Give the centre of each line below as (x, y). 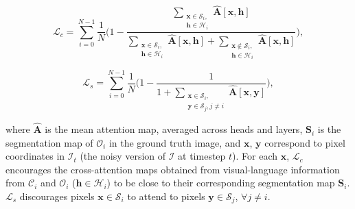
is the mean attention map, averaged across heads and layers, (174, 129)
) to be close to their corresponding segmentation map (221, 183)
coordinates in (35, 156)
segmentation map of (49, 142)
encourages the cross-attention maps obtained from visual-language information (173, 169)
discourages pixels (57, 196)
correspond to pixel (305, 142)
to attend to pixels (166, 196)
